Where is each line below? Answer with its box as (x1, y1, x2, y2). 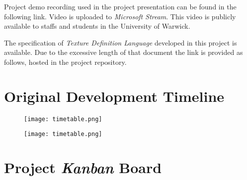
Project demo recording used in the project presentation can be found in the (4, 1, 237, 11)
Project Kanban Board (4, 157, 162, 178)
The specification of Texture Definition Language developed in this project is (4, 37, 237, 47)
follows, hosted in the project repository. (4, 56, 127, 67)
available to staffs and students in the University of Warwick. (4, 21, 190, 31)
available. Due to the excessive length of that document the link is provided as (4, 47, 243, 57)
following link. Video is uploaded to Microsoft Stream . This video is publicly (4, 11, 236, 21)
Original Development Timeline (4, 86, 225, 106)
